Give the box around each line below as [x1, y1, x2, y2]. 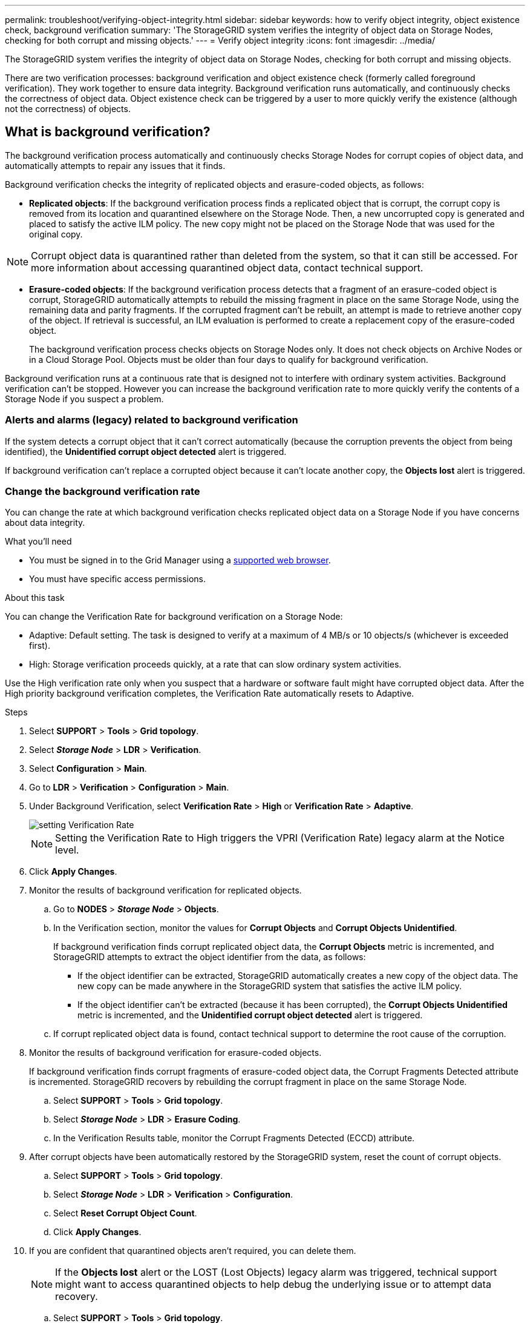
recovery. [55, 1290, 98, 1303]
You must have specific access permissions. [29, 574, 206, 585]
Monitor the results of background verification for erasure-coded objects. [29, 1047, 322, 1058]
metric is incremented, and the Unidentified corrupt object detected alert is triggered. [77, 1010, 423, 1021]
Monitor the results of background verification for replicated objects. [29, 885, 302, 896]
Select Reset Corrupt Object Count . [53, 1208, 197, 1219]
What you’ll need [5, 536, 72, 547]
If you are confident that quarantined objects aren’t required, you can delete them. [29, 1245, 356, 1256]
